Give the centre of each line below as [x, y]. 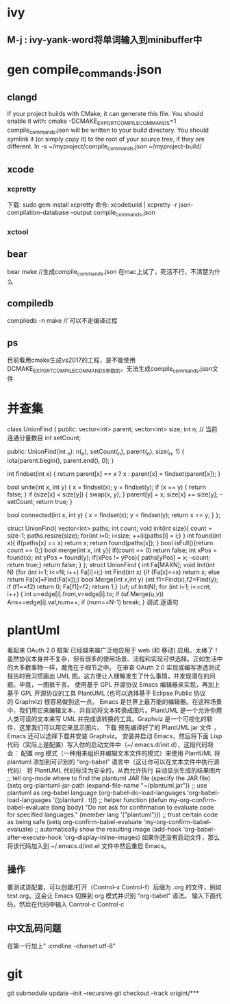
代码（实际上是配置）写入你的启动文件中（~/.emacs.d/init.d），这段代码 [107, 744]
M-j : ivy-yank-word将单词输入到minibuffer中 [105, 39]
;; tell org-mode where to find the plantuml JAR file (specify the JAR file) [109, 778]
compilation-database [38, 213]
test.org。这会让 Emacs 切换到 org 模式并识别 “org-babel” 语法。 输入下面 [112, 896]
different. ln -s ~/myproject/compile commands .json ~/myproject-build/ [104, 147]
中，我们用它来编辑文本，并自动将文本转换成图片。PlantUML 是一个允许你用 [115, 710]
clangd [22, 97]
